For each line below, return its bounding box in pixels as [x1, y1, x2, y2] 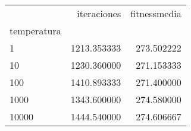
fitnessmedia [130, 7, 181, 20]
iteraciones [77, 7, 121, 20]
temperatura [10, 24, 61, 37]
